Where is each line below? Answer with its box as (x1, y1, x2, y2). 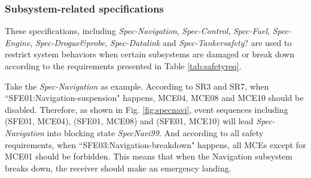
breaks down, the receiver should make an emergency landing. (5, 161, 231, 174)
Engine (5, 36, 31, 48)
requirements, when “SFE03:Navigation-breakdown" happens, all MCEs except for (5, 138, 306, 151)
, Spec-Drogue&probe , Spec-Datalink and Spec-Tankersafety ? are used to (30, 36, 292, 48)
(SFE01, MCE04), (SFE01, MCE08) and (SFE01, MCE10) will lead (5, 115, 254, 127)
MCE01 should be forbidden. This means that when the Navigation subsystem (5, 150, 292, 162)
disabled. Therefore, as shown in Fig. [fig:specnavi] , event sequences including (5, 103, 288, 115)
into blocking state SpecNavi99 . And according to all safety (47, 126, 264, 139)
